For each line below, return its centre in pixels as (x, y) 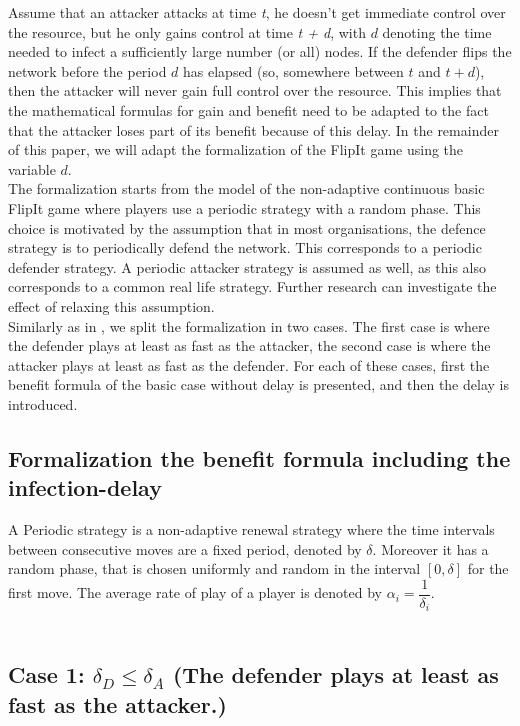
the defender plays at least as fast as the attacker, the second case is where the (249, 345)
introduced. (43, 403)
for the (488, 568)
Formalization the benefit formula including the (259, 457)
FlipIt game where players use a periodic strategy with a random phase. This (244, 207)
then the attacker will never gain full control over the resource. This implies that (255, 90)
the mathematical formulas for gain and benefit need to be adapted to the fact (248, 109)
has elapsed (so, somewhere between (293, 70)
